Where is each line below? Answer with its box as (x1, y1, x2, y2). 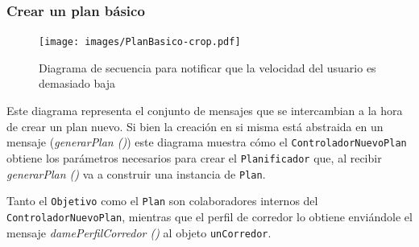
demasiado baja (39, 75, 115, 92)
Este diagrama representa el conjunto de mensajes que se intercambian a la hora (6, 102, 403, 119)
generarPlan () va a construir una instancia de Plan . (6, 165, 266, 182)
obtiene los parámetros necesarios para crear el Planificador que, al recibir (6, 149, 382, 166)
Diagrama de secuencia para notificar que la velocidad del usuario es (39, 59, 376, 76)
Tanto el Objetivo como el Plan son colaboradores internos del (6, 192, 318, 209)
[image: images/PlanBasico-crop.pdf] (39, 36, 241, 48)
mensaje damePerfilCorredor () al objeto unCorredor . (6, 224, 272, 241)
